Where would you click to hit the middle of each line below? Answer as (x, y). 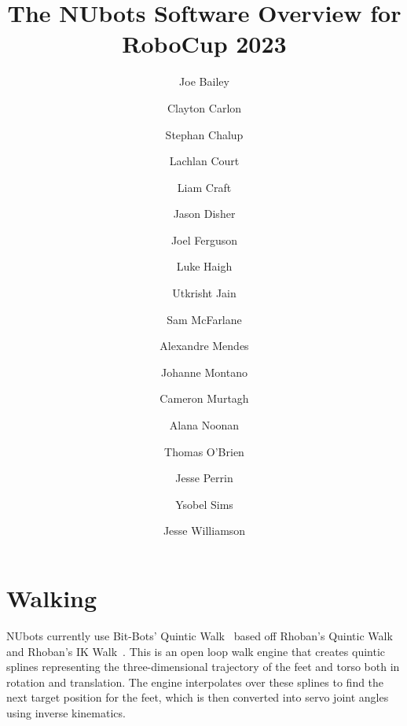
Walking (52, 598)
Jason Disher (204, 214)
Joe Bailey (204, 81)
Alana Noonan (204, 425)
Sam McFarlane (204, 319)
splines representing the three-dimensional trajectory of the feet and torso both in (203, 667)
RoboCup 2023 (204, 44)
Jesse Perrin (204, 478)
